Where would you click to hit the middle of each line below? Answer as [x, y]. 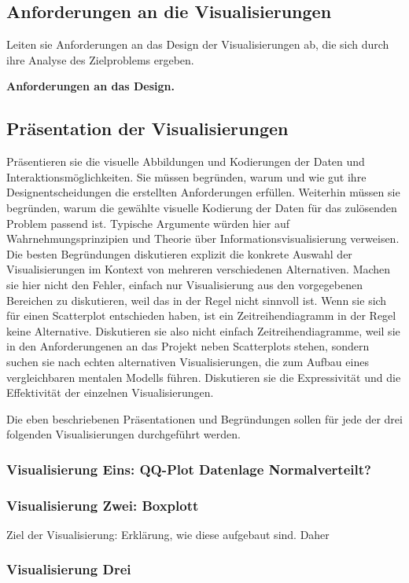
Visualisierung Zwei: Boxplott [103, 505]
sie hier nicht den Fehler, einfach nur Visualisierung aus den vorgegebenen [184, 284]
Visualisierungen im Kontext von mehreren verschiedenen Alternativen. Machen [199, 269]
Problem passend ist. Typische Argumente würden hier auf [148, 223]
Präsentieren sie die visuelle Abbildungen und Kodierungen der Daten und [186, 161]
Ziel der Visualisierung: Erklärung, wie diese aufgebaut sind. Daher [168, 534]
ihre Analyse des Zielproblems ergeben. [100, 59]
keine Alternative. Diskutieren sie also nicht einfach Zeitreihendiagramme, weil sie [203, 330]
